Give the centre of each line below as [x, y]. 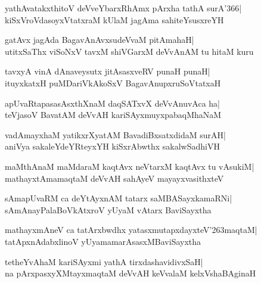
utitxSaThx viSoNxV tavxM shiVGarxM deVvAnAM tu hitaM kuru [129, 51]
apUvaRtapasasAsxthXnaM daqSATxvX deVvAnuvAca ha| [112, 103]
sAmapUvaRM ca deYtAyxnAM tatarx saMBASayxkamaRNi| [119, 198]
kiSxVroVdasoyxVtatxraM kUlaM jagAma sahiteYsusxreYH [114, 19]
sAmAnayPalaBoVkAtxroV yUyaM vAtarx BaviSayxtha [108, 209]
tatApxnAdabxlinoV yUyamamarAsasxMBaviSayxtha [103, 241]
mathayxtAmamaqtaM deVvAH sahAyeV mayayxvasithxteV [114, 178]
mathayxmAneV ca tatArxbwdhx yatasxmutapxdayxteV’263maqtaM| [131, 230]
